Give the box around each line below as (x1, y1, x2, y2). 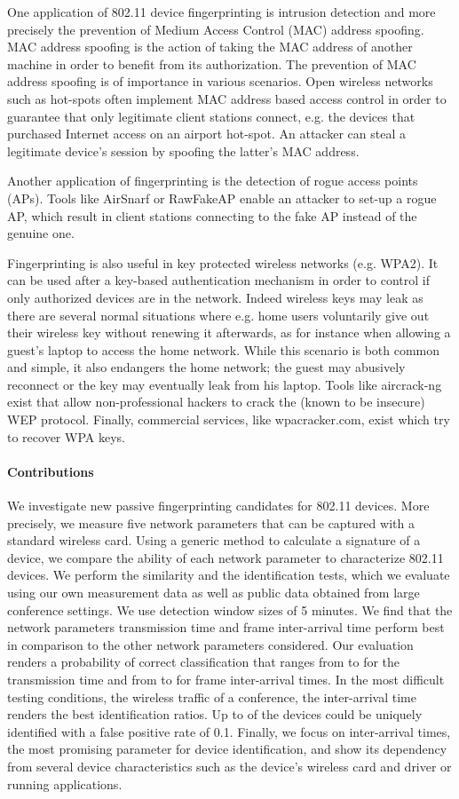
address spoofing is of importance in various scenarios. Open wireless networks (7, 72, 433, 91)
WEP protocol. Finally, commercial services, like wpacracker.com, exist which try (7, 410, 450, 429)
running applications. (7, 774, 123, 793)
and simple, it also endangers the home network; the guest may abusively (7, 358, 406, 376)
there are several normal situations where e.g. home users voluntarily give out (7, 305, 430, 324)
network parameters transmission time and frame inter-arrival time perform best (7, 618, 445, 637)
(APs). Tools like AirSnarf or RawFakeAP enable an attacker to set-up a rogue (7, 188, 437, 207)
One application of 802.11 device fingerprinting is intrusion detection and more (7, 3, 436, 20)
